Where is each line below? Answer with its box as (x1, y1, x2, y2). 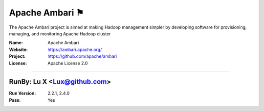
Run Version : (9, 90, 36, 96)
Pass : (9, 97, 21, 103)
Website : (9, 47, 28, 52)
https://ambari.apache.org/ (47, 47, 102, 52)
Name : (9, 40, 23, 46)
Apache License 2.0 (47, 60, 88, 66)
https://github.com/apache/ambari (47, 53, 117, 59)
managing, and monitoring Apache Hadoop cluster (9, 31, 111, 36)
